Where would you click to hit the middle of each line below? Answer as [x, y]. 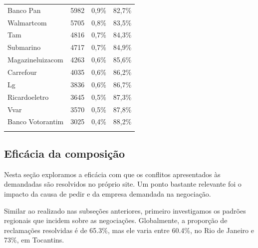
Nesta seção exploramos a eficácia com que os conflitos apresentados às [112, 174]
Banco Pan [24, 10]
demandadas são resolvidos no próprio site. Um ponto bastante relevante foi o [123, 184]
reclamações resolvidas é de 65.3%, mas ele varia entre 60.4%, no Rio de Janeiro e [129, 230]
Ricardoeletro [28, 97]
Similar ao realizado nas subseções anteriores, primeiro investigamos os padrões [125, 210]
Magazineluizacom [35, 60]
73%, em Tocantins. [34, 240]
